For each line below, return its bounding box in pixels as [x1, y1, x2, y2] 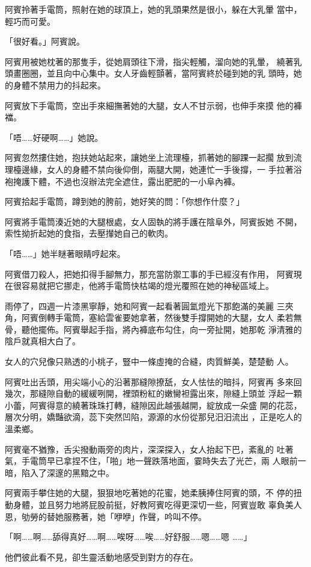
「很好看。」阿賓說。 [5, 35, 85, 48]
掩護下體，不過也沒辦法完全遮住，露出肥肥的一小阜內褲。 [13, 175, 240, 187]
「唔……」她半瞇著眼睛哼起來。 [5, 247, 125, 259]
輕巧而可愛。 [5, 14, 55, 27]
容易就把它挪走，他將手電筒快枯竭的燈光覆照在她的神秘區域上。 [21, 279, 274, 292]
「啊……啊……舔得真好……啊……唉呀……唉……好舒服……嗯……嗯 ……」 [5, 530, 252, 543]
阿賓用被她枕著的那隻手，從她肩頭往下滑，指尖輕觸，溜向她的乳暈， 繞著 [5, 55, 294, 67]
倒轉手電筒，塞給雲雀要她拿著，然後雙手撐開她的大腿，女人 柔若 [38, 311, 294, 324]
